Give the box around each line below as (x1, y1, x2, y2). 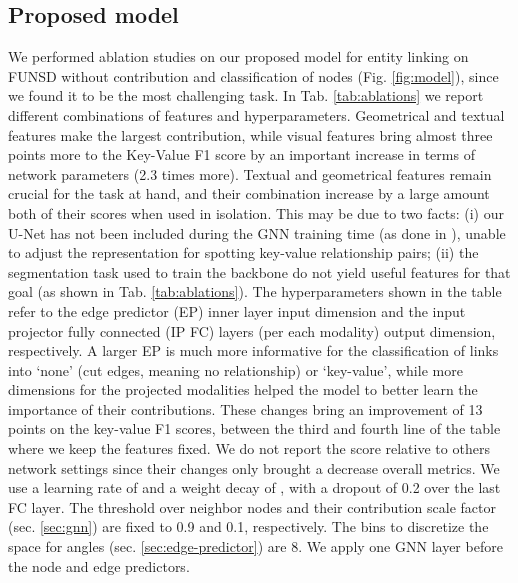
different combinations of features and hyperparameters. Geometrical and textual (8, 104, 505, 125)
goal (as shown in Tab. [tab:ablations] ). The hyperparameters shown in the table (8, 281, 502, 302)
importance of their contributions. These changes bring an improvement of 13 (8, 398, 483, 419)
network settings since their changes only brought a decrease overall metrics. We (8, 457, 500, 478)
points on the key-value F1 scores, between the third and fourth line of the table (8, 418, 501, 439)
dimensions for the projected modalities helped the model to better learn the (8, 379, 478, 400)
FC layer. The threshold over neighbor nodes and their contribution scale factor (8, 496, 496, 517)
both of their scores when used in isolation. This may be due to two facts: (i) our (8, 202, 505, 223)
